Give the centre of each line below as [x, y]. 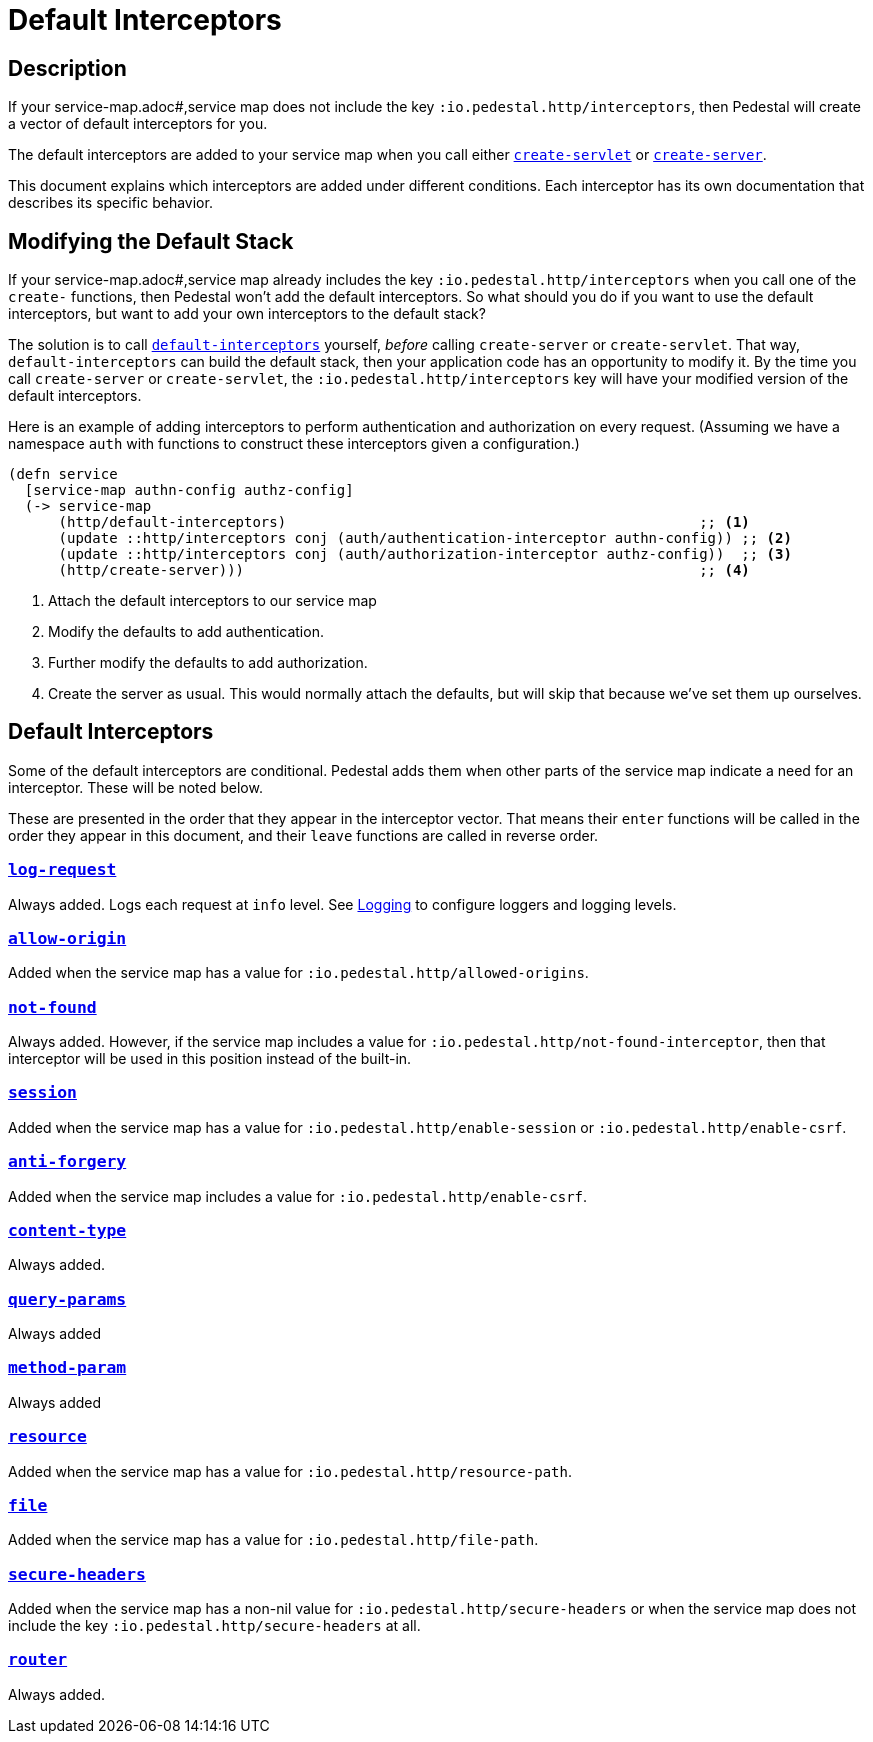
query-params [67, 1299]
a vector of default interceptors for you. [138, 124]
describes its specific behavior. [110, 203]
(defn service [63, 474]
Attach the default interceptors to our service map [212, 601]
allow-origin [67, 938]
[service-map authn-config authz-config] [189, 490]
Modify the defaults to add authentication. [186, 632]
